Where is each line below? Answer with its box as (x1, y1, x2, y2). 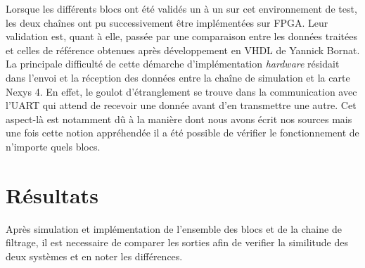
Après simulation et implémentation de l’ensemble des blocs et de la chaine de (6, 221, 342, 236)
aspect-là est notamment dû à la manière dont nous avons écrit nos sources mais (6, 111, 352, 126)
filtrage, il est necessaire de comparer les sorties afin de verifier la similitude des (6, 235, 348, 250)
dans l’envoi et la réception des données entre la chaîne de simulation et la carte (6, 70, 350, 84)
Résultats (6, 180, 98, 209)
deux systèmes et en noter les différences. (6, 248, 183, 263)
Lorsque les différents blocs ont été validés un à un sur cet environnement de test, (6, 1, 357, 15)
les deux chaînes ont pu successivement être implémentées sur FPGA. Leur (6, 15, 328, 30)
